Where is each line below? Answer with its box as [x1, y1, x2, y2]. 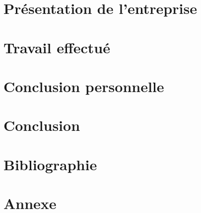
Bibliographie [3, 154, 97, 174]
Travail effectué [3, 37, 110, 57]
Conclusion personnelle [3, 76, 164, 96]
